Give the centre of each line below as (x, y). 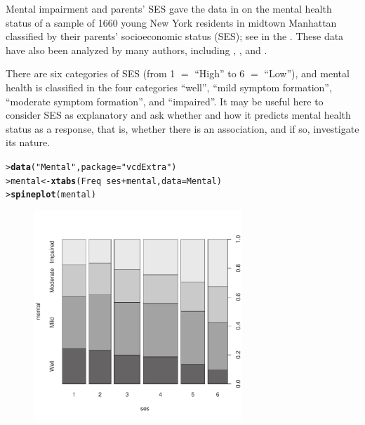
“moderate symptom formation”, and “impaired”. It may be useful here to (165, 101)
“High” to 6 (220, 73)
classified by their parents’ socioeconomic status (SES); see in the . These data (175, 36)
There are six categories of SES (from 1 (91, 73)
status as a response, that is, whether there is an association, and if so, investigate (182, 128)
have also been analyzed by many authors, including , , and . (137, 50)
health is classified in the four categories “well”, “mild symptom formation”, (169, 87)
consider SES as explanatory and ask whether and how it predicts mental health (178, 115)
